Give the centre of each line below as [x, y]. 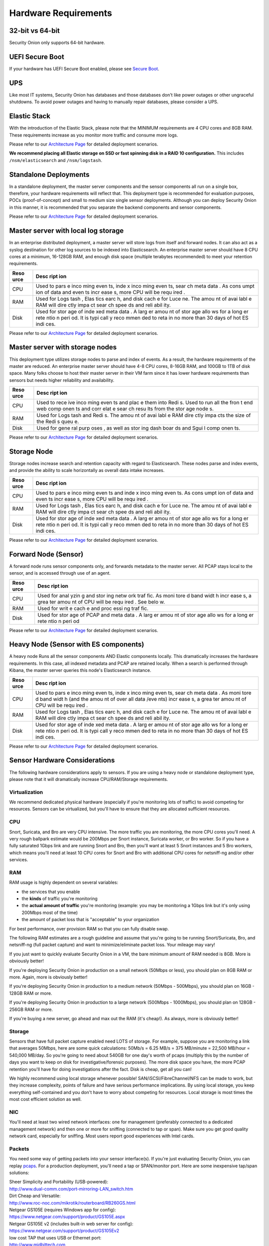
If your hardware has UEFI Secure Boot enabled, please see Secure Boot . [84, 69]
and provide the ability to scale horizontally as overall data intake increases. [87, 470]
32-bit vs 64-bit [34, 31]
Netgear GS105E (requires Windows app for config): [63, 1210]
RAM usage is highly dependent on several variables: [64, 883]
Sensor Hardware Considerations [62, 760]
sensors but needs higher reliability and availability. [62, 380]
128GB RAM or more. [31, 993]
